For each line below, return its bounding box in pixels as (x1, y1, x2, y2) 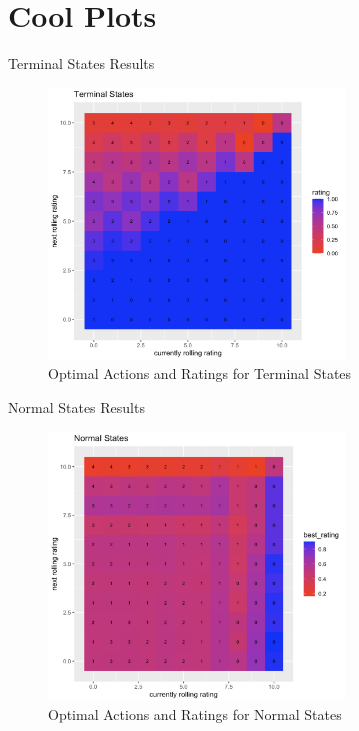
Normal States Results (8, 397, 145, 418)
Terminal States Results (8, 53, 155, 74)
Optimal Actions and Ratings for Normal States (48, 704, 342, 725)
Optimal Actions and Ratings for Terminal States (48, 363, 352, 384)
